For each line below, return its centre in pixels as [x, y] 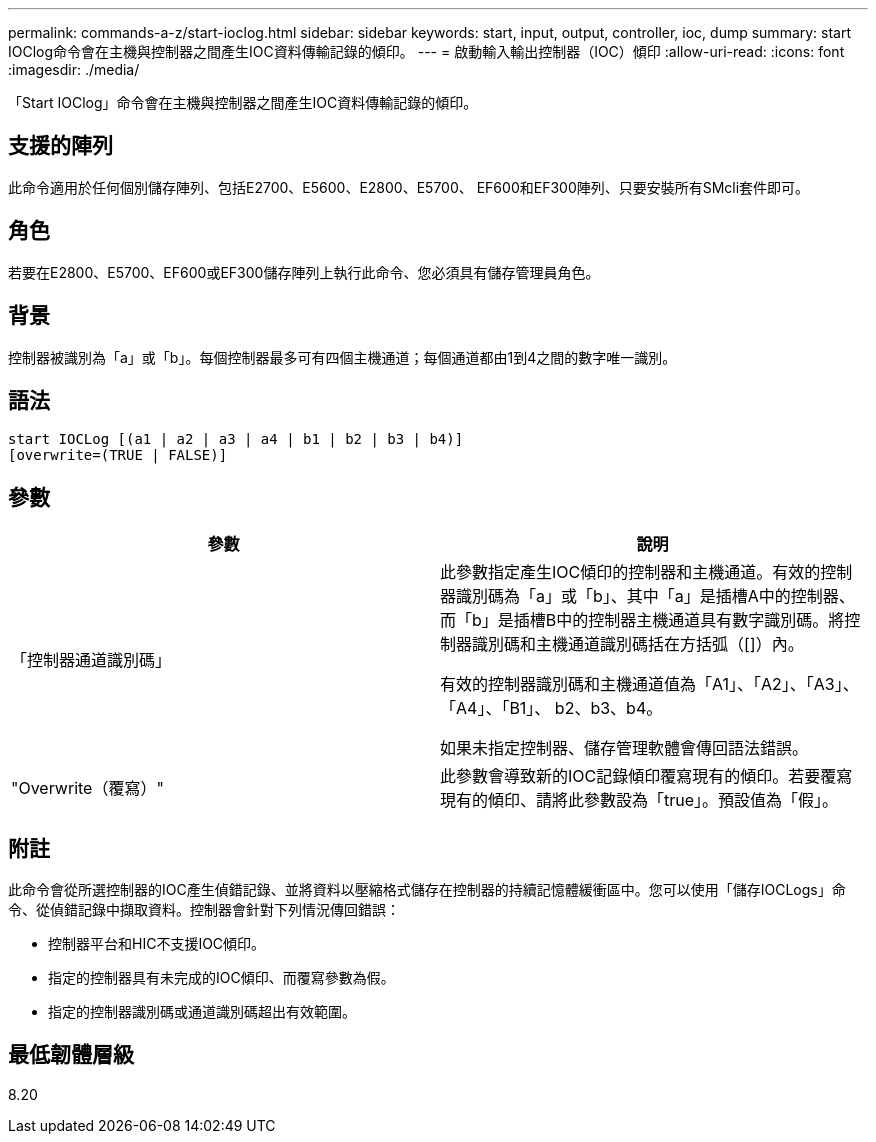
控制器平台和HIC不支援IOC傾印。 [157, 944]
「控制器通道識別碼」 [91, 660]
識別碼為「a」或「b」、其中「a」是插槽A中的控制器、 [655, 596]
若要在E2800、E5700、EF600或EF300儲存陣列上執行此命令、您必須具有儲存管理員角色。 [304, 272]
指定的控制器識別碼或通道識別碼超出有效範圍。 [202, 1012]
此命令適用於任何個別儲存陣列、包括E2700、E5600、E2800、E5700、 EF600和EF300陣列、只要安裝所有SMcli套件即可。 [409, 187]
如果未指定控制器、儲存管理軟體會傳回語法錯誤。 [624, 748]
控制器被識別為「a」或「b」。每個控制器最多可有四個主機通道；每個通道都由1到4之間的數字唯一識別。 [342, 357]
